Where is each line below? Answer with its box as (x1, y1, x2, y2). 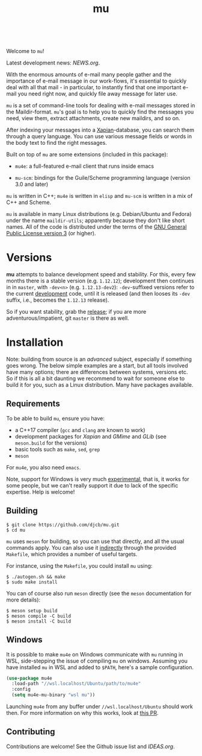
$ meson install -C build (6, 618, 71, 624)
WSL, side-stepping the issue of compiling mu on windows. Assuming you (6, 657, 188, 664)
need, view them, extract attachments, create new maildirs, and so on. (6, 115, 180, 122)
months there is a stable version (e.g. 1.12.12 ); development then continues (6, 277, 194, 285)
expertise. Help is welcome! (6, 488, 75, 495)
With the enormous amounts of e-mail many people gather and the (6, 71, 171, 78)
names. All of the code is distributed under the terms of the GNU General (6, 223, 187, 230)
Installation (6, 335, 64, 349)
